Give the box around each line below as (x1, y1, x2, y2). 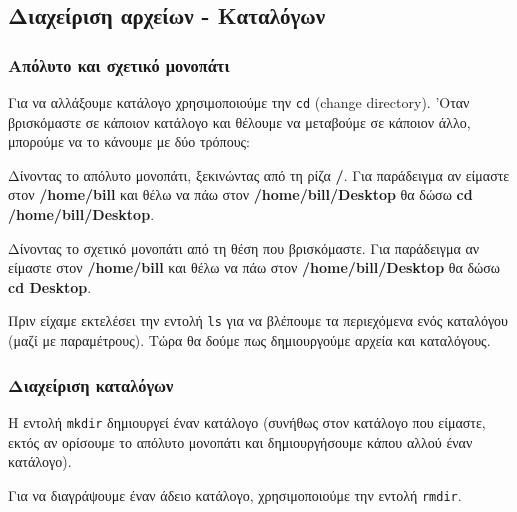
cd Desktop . (8, 276, 92, 297)
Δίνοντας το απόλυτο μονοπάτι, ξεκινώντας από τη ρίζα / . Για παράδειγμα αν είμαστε (8, 164, 510, 185)
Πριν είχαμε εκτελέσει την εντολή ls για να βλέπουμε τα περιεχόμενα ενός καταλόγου (8, 310, 509, 331)
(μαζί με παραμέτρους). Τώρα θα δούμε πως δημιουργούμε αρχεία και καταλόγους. (8, 330, 491, 351)
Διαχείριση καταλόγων (8, 372, 174, 397)
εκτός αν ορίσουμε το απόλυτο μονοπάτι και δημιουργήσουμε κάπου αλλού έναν (8, 431, 473, 452)
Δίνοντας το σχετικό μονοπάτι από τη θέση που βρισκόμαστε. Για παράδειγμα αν (8, 237, 480, 258)
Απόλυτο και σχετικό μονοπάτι (8, 52, 230, 77)
